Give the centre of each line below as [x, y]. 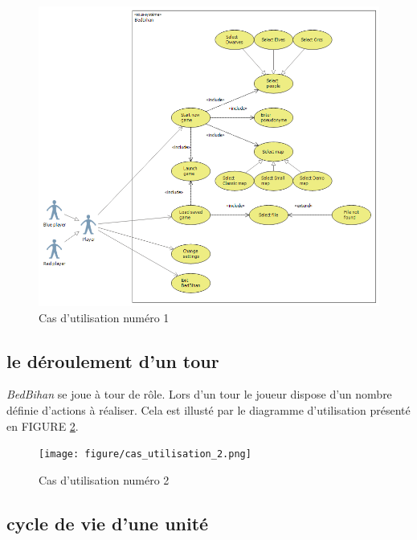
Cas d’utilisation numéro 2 [104, 479]
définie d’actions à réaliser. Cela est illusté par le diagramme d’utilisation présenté [208, 410]
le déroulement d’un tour [113, 360]
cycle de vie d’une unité [108, 523]
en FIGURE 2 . [43, 425]
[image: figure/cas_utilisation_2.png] [145, 454]
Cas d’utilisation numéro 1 [104, 317]
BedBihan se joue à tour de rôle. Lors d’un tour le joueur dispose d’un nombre [199, 394]
